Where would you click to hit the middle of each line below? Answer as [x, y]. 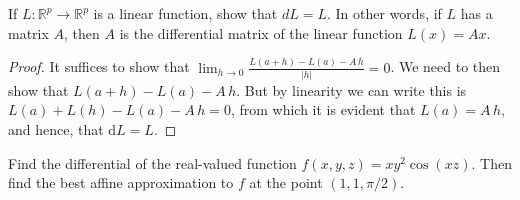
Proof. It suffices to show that [99, 66]
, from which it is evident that [323, 109]
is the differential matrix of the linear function [261, 32]
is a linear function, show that [185, 13]
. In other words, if [384, 13]
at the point [286, 182]
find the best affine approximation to [121, 182]
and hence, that [56, 129]
